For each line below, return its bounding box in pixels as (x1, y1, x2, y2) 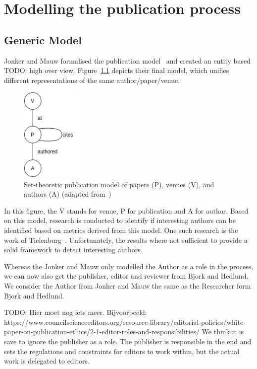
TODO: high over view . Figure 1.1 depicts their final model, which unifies (4, 65, 229, 75)
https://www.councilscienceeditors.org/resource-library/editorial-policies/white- (4, 316, 246, 327)
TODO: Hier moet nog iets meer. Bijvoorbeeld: (4, 307, 147, 317)
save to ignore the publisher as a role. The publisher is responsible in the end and (4, 336, 252, 347)
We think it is (202, 326, 244, 337)
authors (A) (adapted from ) (24, 189, 111, 199)
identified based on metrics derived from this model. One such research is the (4, 225, 238, 235)
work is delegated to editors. (4, 356, 90, 366)
